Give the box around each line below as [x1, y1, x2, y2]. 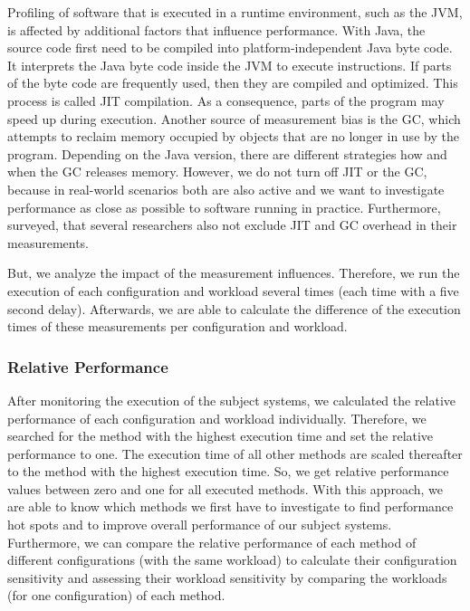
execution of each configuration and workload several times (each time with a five [7, 281, 459, 300]
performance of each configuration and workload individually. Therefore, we [7, 408, 427, 427]
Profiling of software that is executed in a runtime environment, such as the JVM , [7, 3, 463, 21]
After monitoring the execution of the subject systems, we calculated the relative [7, 390, 456, 409]
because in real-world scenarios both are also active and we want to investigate [7, 179, 445, 198]
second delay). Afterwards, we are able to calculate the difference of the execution [7, 299, 461, 318]
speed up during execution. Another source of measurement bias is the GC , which [7, 109, 461, 128]
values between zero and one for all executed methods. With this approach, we [7, 479, 443, 498]
